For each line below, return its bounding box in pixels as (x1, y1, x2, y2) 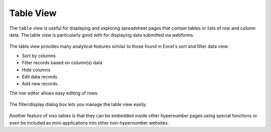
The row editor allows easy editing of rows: (9, 90, 99, 96)
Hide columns (22, 67, 51, 73)
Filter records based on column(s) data (22, 60, 102, 66)
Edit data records (22, 73, 58, 80)
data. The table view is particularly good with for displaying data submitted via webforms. (9, 32, 195, 38)
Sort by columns (22, 53, 56, 59)
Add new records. (22, 81, 59, 87)
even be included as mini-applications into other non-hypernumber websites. (9, 119, 169, 125)
